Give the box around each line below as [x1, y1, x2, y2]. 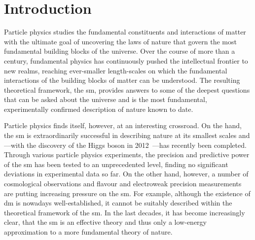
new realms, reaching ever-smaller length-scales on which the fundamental [4, 65, 227, 75]
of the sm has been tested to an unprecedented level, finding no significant [4, 159, 228, 169]
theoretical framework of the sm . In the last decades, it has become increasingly [4, 207, 245, 217]
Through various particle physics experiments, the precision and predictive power [4, 149, 250, 160]
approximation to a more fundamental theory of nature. [4, 227, 173, 237]
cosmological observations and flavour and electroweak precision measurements [4, 178, 242, 189]
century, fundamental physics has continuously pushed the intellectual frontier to [4, 55, 248, 66]
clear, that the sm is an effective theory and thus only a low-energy [4, 217, 207, 227]
